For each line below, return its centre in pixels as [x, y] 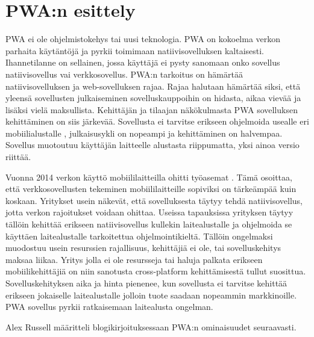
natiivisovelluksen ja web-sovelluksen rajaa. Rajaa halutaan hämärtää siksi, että [153, 86]
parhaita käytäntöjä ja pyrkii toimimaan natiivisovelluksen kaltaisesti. [135, 50]
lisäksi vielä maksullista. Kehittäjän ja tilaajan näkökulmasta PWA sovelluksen [152, 109]
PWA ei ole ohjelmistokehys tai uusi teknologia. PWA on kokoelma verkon [143, 39]
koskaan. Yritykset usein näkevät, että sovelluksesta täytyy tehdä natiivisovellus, [154, 200]
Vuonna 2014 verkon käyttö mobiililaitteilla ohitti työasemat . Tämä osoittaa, [149, 177]
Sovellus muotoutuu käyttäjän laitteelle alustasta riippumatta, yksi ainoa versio [152, 145]
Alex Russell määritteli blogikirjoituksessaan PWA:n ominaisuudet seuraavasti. [151, 326]
